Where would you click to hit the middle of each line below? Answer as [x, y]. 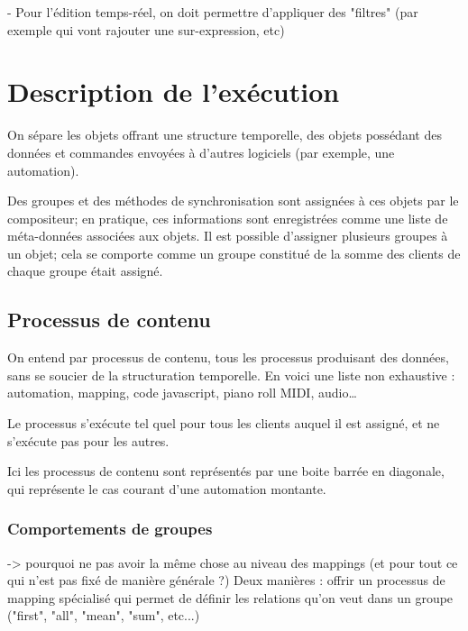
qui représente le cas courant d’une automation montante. [167, 488]
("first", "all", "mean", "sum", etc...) [104, 615]
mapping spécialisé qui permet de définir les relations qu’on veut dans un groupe [230, 597]
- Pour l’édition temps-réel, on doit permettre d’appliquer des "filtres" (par [213, 12]
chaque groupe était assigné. [85, 271]
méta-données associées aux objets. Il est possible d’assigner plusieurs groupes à [228, 236]
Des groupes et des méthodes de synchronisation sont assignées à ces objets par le [233, 201]
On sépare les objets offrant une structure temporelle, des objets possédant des [225, 135]
